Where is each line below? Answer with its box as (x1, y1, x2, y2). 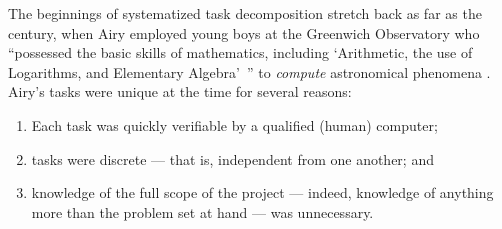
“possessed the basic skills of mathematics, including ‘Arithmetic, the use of (8, 42, 473, 63)
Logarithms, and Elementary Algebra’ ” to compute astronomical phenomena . (8, 61, 491, 82)
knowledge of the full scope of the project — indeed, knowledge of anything (31, 182, 494, 203)
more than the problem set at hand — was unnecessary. (31, 201, 374, 222)
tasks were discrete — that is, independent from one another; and (31, 148, 434, 169)
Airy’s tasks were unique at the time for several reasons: (8, 81, 352, 102)
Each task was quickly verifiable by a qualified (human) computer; (31, 114, 438, 135)
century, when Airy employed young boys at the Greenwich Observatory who (8, 22, 480, 43)
